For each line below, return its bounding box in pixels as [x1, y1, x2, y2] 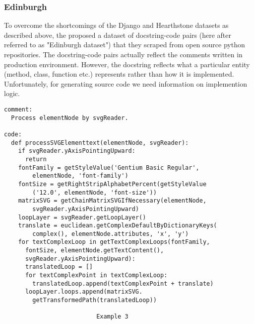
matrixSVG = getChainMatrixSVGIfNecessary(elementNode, [18, 197, 207, 205]
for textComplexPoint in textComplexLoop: [25, 272, 168, 279]
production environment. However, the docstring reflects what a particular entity [4, 59, 250, 69]
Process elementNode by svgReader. [11, 114, 128, 121]
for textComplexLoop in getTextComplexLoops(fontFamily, [18, 238, 210, 246]
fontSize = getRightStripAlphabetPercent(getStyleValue [18, 180, 207, 188]
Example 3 [96, 313, 128, 321]
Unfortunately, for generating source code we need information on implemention [4, 78, 247, 89]
